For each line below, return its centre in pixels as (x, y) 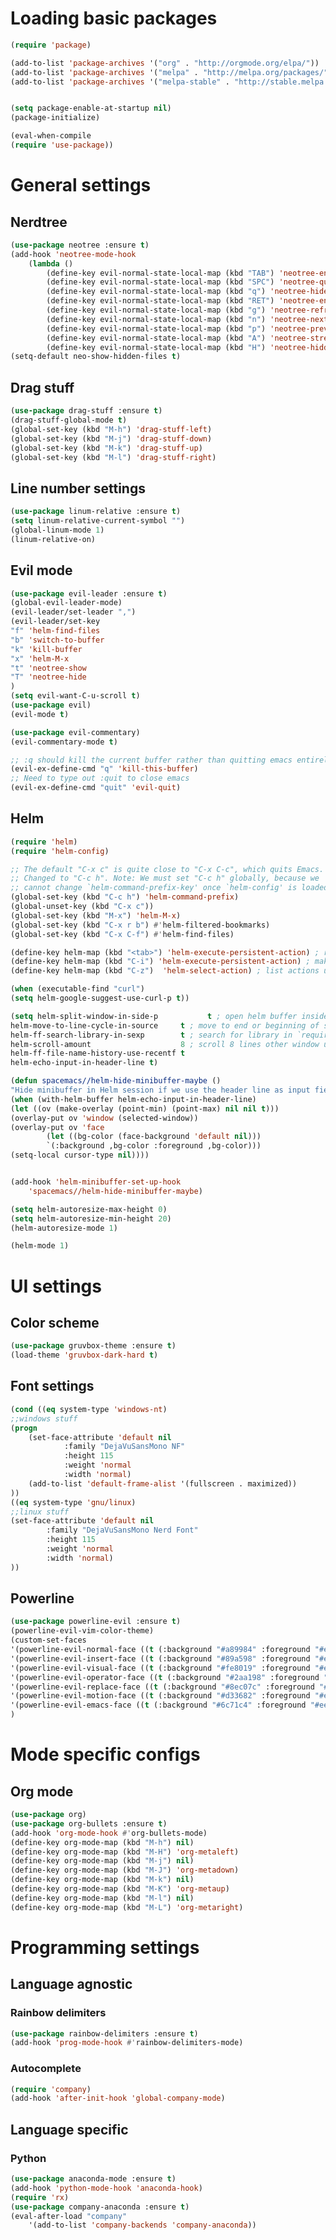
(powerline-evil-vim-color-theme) (82, 1631)
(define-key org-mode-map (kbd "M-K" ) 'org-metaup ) (120, 1889)
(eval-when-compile (51, 136)
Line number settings (78, 488)
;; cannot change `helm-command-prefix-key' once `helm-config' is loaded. (171, 888)
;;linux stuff (40, 1512)
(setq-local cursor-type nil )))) (80, 1155)
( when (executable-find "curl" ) (77, 989)
